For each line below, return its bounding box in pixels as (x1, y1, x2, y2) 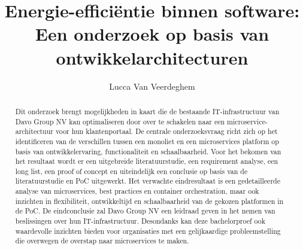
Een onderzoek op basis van (35, 22, 269, 46)
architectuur (15, 126, 53, 136)
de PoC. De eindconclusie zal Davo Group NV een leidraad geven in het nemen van (15, 206, 275, 216)
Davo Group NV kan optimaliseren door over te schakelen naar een (15, 116, 225, 126)
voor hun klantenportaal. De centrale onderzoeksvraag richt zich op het (55, 126, 278, 136)
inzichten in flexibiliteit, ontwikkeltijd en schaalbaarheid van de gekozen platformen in (15, 196, 284, 206)
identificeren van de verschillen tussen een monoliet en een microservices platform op (15, 136, 279, 146)
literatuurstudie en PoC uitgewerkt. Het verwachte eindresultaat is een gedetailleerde (15, 176, 280, 186)
